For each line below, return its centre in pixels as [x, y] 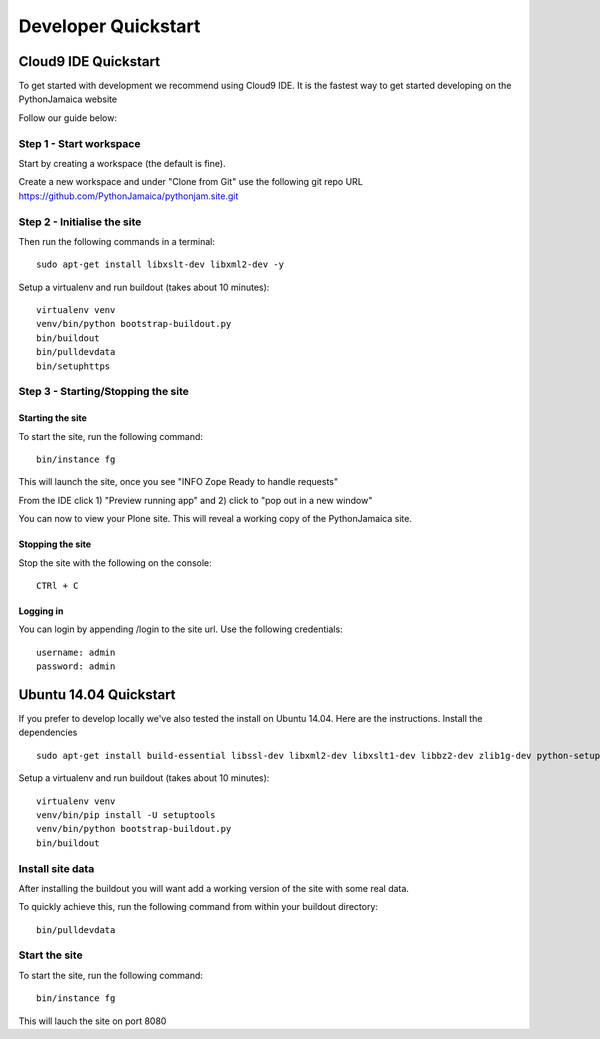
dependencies [48, 732]
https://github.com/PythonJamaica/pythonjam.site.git [128, 196]
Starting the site [52, 418]
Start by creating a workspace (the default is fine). [122, 163]
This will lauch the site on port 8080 [92, 1021]
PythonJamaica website [68, 99]
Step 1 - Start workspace [79, 143]
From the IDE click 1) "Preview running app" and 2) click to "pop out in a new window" [195, 500]
